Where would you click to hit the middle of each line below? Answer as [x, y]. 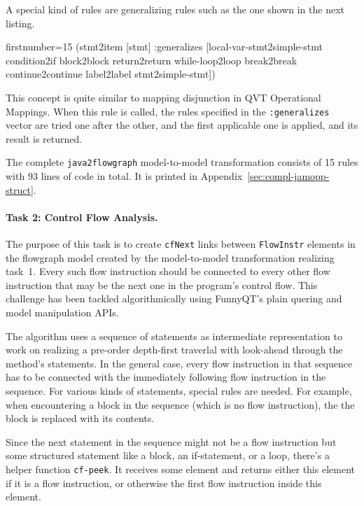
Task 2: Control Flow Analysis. [82, 217]
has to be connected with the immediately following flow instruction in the [166, 377]
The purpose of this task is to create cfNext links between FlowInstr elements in [181, 244]
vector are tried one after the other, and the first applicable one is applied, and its [182, 125]
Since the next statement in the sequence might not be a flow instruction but [171, 441]
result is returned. [44, 138]
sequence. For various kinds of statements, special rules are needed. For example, [179, 391]
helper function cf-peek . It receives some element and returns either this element [180, 469]
